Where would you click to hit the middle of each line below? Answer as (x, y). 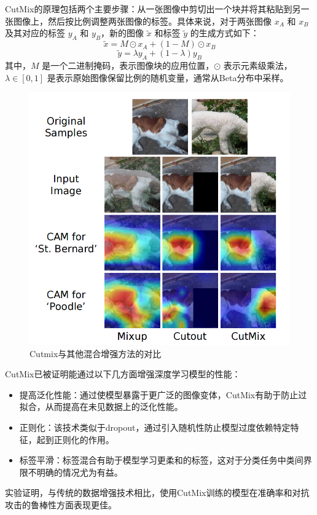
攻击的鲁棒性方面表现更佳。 (61, 504)
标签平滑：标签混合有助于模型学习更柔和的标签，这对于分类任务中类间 (161, 460)
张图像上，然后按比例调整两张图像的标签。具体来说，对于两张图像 (138, 21)
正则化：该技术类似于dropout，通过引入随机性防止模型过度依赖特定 (155, 427)
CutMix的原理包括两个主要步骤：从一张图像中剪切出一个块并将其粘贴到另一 (157, 9)
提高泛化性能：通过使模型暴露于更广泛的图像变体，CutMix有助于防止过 (163, 394)
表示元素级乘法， (258, 65)
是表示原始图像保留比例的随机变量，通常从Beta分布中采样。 (168, 77)
